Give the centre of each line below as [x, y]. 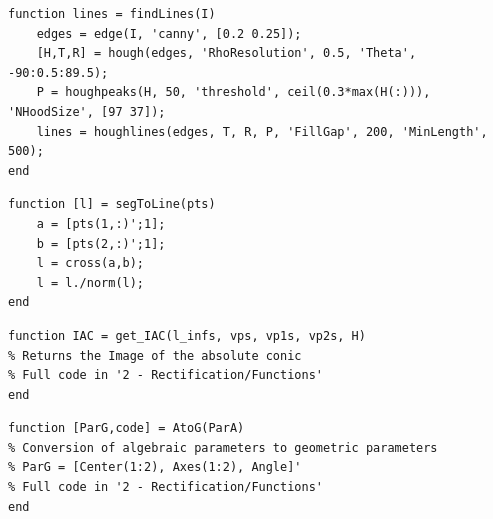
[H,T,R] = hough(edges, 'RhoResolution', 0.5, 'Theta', [226, 53]
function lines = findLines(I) [112, 14]
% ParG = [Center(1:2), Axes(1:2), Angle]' [155, 467]
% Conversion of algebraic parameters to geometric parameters [223, 447]
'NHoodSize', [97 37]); [87, 111]
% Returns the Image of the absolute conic [155, 355]
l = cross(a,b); [90, 263]
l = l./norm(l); [90, 282]
